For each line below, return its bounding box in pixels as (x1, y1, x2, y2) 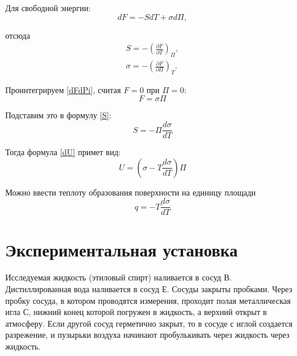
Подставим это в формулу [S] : (5, 109, 112, 121)
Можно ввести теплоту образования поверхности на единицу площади (5, 186, 256, 198)
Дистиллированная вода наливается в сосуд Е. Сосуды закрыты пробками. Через (5, 283, 292, 295)
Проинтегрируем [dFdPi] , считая (5, 83, 121, 95)
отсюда (5, 29, 30, 41)
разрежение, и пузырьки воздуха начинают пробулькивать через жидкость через (5, 328, 290, 341)
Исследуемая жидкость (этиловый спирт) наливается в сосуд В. (5, 271, 232, 283)
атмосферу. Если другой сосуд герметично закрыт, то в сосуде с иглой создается (5, 317, 293, 329)
